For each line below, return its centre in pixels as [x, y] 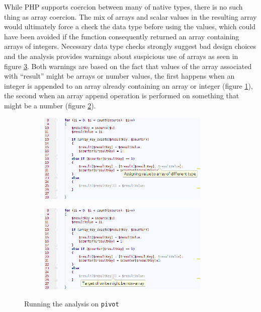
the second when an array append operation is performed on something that [122, 96]
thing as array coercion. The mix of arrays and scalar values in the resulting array [130, 16]
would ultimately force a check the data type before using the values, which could [130, 26]
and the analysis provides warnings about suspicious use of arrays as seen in [121, 56]
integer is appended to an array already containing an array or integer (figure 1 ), [128, 85]
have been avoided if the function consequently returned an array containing [122, 36]
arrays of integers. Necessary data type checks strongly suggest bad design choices [130, 46]
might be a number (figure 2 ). [50, 105]
